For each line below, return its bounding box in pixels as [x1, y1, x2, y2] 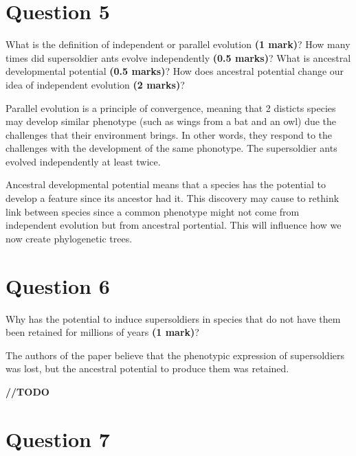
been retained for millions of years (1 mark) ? [5, 325, 199, 339]
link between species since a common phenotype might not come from [5, 204, 300, 218]
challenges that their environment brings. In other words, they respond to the [5, 127, 333, 141]
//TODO [5, 384, 49, 398]
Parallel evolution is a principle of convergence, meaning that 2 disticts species [5, 100, 336, 115]
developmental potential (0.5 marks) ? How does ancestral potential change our [5, 64, 344, 78]
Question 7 [5, 424, 110, 453]
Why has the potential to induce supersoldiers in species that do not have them [5, 311, 341, 326]
